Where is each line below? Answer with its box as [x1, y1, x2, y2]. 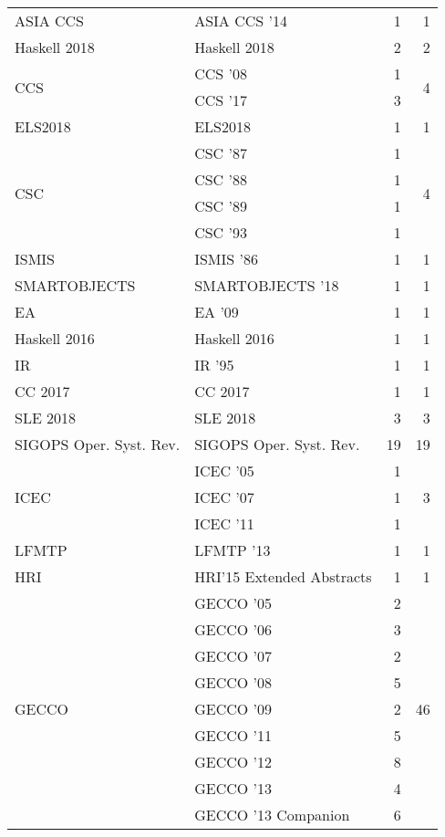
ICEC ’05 [194, 460, 254, 481]
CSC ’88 [194, 169, 247, 190]
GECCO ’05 [194, 592, 272, 613]
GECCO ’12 [194, 751, 272, 772]
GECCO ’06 [194, 619, 272, 640]
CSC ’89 [194, 195, 247, 216]
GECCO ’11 [194, 725, 272, 746]
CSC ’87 [194, 142, 247, 163]
